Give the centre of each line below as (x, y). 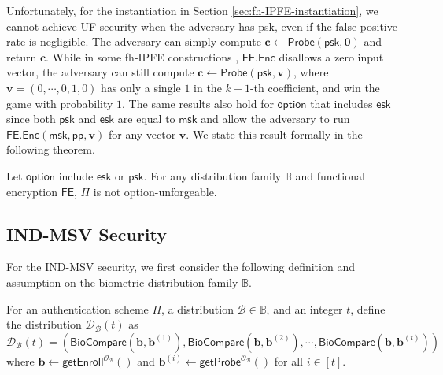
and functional (330, 175)
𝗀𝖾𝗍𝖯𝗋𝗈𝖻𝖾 (220, 363)
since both (31, 119)
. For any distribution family (212, 175)
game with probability (60, 103)
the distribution (44, 324)
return (22, 56)
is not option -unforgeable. (155, 191)
